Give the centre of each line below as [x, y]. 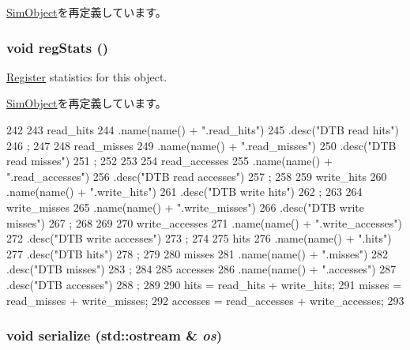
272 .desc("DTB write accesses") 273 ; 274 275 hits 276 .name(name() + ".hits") [199, 238]
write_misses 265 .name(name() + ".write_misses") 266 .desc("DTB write [185, 207]
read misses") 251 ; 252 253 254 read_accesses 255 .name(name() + [169, 161]
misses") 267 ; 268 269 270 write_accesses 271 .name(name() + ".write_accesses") [204, 222]
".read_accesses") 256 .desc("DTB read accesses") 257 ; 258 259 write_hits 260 [197, 176]
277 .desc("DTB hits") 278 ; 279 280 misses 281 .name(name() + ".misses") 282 [197, 253]
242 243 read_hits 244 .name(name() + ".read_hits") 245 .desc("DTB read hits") [203, 130]
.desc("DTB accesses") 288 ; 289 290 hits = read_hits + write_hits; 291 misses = [204, 284]
